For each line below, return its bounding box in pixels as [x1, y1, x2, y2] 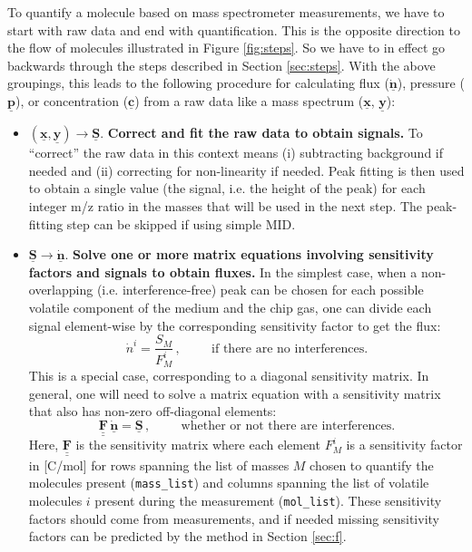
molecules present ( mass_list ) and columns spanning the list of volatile [28, 473, 429, 492]
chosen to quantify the [310, 455, 434, 474]
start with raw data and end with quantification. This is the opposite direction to [7, 20, 461, 39]
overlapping [28, 280, 93, 299]
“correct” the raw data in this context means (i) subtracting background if [28, 143, 443, 162]
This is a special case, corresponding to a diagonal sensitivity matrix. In [28, 365, 429, 384]
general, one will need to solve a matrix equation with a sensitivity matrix [28, 383, 441, 402]
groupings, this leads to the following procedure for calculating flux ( [7, 73, 389, 92]
